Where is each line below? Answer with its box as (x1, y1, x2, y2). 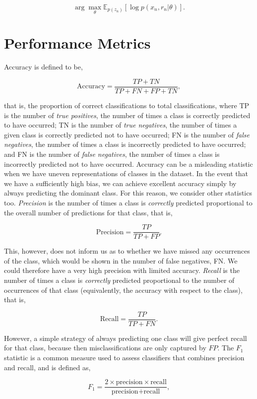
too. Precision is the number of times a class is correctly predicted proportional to (4, 197, 253, 207)
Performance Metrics (4, 33, 151, 53)
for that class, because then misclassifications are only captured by (4, 342, 206, 353)
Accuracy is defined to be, (4, 62, 83, 72)
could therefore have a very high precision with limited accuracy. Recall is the (4, 265, 240, 275)
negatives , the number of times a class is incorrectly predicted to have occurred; (4, 139, 246, 149)
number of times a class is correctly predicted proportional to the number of (4, 274, 235, 285)
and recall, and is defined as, (4, 362, 91, 372)
